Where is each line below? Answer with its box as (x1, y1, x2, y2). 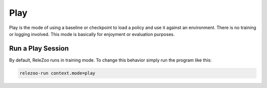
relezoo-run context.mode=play (19, 70, 96, 76)
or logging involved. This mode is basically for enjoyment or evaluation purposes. (9, 31, 175, 37)
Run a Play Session (9, 44, 69, 53)
